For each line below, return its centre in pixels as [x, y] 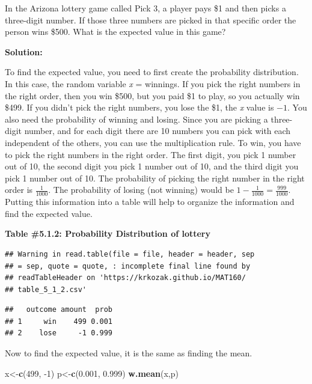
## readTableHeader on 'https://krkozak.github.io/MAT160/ [125, 278]
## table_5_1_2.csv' [46, 289]
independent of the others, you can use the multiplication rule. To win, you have [153, 142]
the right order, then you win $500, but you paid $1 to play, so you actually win [152, 95]
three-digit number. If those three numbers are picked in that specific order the [151, 20]
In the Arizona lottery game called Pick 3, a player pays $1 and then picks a [145, 8]
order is [19, 190]
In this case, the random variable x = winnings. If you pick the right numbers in [153, 83]
